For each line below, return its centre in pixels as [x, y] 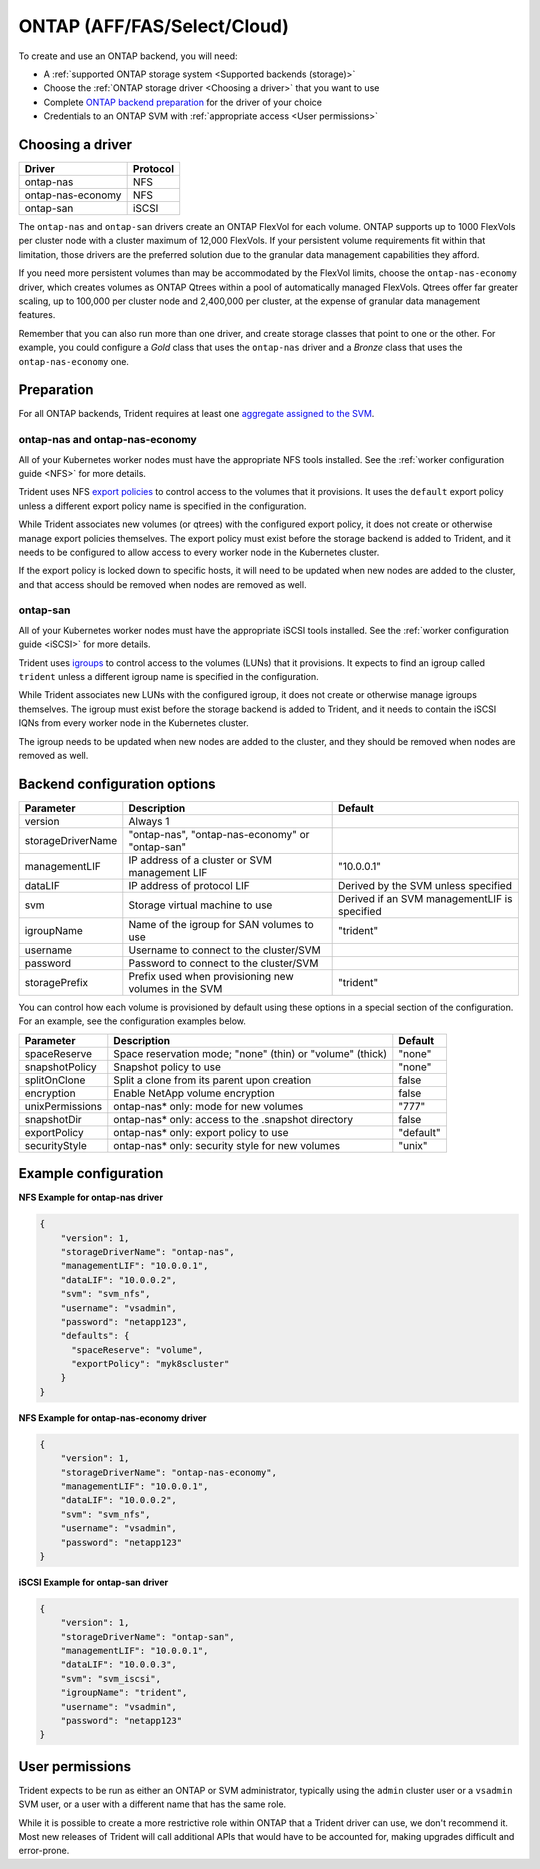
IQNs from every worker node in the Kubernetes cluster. [133, 723]
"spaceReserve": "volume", [137, 1349]
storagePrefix [56, 982]
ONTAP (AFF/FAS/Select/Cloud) [154, 26]
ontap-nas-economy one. [74, 361]
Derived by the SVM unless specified [424, 885]
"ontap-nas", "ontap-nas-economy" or [219, 834]
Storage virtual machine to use [200, 905]
